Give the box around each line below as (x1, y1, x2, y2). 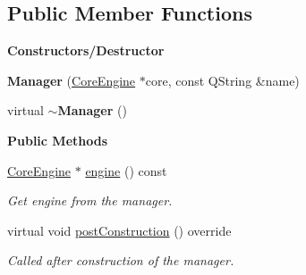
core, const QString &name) (145, 71, 300, 89)
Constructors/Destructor (7, 41, 165, 60)
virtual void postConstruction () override (7, 221, 232, 239)
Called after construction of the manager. (7, 251, 234, 270)
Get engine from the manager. (7, 191, 173, 210)
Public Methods (7, 130, 108, 149)
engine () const (85, 161, 167, 179)
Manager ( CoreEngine (7, 71, 136, 89)
